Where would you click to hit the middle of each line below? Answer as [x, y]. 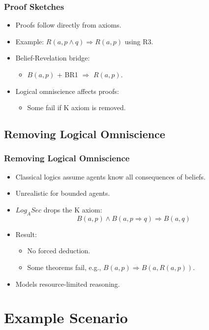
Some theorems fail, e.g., [64, 267]
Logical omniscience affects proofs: [67, 91]
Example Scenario [66, 317]
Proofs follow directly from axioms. [68, 25]
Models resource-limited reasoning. [68, 284]
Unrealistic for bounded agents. [63, 193]
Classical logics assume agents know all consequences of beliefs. [110, 176]
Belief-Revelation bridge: [53, 58]
